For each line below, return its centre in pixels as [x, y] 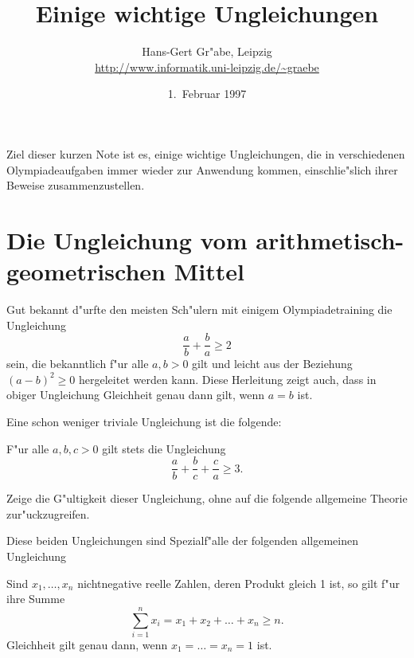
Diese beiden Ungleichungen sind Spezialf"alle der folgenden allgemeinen [182, 540]
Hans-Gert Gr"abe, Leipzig [207, 51]
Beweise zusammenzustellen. [76, 185]
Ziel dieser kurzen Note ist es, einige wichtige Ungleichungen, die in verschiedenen [206, 153]
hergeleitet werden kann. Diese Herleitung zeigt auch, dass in [228, 379]
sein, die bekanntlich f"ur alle [78, 364]
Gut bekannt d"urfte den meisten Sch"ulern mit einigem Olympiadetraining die [199, 309]
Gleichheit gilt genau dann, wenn [87, 644]
